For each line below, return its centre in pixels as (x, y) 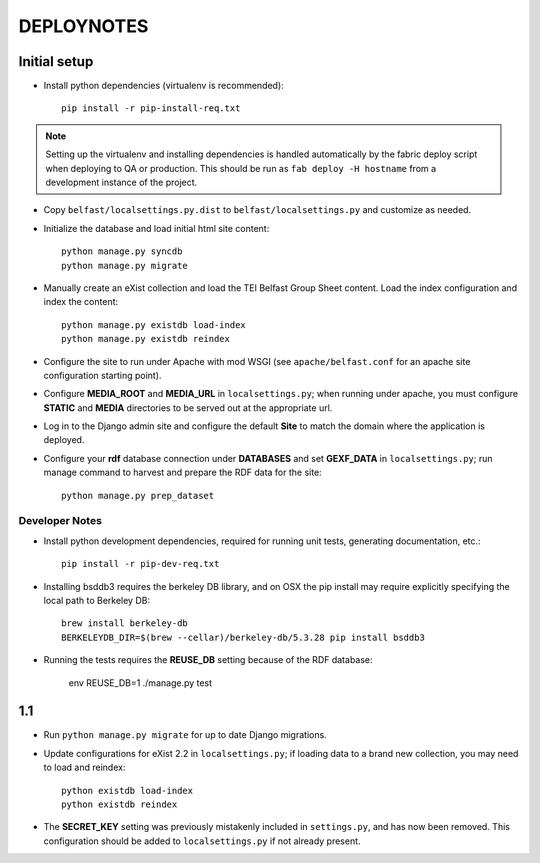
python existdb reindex (119, 804)
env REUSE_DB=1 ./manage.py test (140, 682)
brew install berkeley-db (125, 623)
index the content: (81, 302)
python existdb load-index (127, 790)
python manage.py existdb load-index (154, 324)
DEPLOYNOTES (83, 26)
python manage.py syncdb (122, 251)
